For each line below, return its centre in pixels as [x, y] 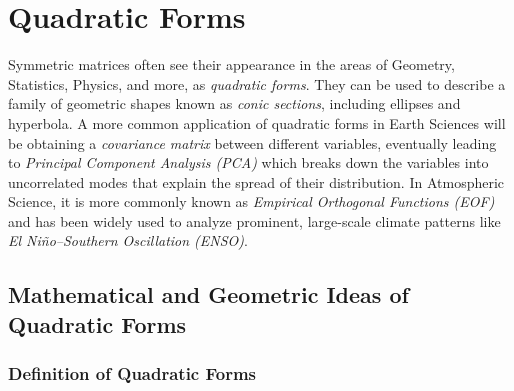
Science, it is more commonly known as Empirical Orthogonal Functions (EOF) [251, 201]
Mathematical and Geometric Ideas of [208, 294]
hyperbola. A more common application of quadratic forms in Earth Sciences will [257, 122]
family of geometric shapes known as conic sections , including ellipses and [234, 103]
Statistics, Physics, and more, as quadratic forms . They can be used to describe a [257, 83]
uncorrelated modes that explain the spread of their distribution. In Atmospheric [256, 181]
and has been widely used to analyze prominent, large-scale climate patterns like [254, 220]
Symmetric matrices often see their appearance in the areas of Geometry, [231, 64]
